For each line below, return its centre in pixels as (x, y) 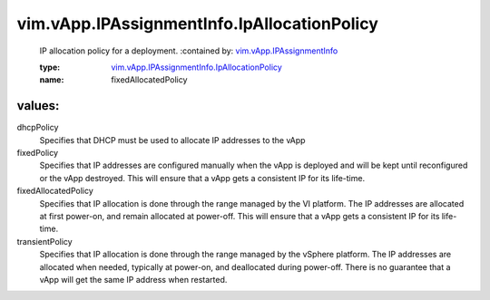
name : (52, 80)
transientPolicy (44, 241)
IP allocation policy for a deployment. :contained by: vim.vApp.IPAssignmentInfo (189, 51)
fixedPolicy (38, 153)
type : (50, 67)
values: (38, 106)
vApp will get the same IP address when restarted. (133, 279)
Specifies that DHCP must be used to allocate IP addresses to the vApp (172, 140)
